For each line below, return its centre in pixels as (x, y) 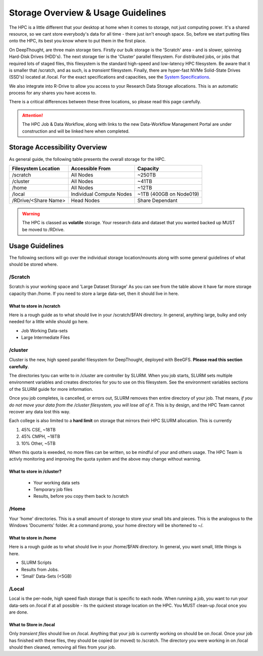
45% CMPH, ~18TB (41, 437)
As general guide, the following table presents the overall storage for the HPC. (87, 159)
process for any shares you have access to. (53, 93)
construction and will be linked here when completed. (76, 131)
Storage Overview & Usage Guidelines (88, 13)
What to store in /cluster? (35, 472)
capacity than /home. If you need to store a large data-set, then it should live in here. (94, 293)
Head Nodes (85, 200)
